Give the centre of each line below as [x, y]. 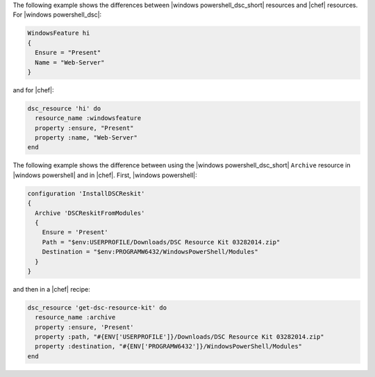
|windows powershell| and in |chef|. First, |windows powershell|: [105, 175]
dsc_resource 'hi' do [64, 108]
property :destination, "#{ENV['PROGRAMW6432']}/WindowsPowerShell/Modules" [168, 346]
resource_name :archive [75, 317]
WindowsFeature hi [59, 33]
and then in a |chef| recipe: [51, 289]
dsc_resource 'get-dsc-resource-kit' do [97, 308]
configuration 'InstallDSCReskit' [86, 193]
